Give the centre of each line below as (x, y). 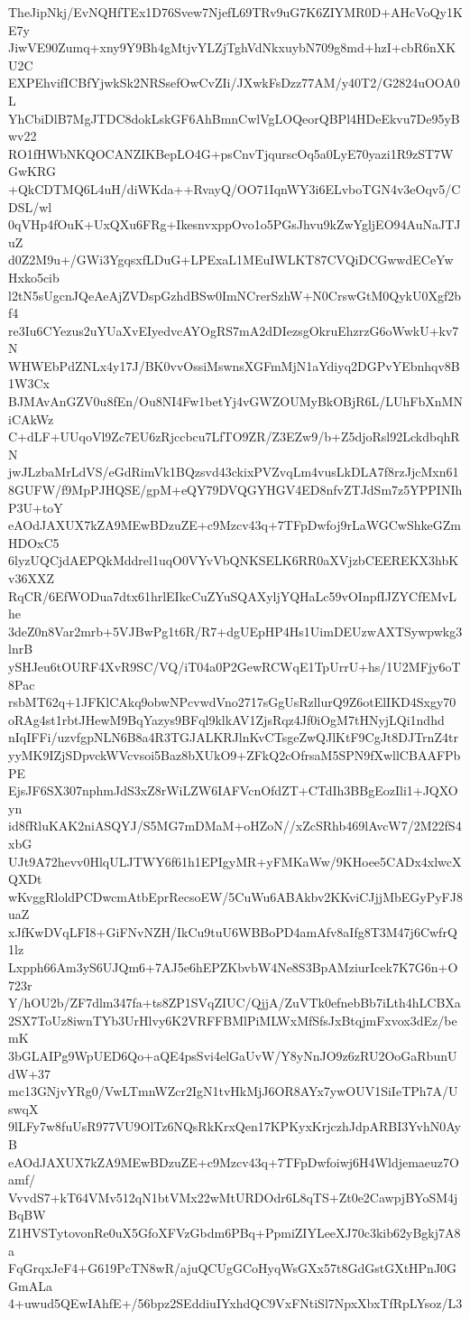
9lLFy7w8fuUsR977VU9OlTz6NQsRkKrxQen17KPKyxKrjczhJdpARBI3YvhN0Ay (235, 1126)
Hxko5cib (34, 277)
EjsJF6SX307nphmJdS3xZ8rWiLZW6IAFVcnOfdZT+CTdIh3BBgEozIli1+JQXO (233, 790)
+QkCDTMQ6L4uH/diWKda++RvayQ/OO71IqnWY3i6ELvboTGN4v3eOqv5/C (235, 188)
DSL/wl (30, 206)
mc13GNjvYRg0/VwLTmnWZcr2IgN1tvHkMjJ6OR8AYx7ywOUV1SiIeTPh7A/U (233, 1091)
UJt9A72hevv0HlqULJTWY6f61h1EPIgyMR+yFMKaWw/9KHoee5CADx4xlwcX (235, 861)
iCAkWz (31, 418)
